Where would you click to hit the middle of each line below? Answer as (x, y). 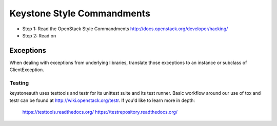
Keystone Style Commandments (80, 13)
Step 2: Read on (39, 35)
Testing (19, 83)
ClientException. (27, 70)
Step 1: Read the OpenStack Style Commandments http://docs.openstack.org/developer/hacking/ (125, 29)
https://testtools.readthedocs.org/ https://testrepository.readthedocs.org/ (100, 112)
